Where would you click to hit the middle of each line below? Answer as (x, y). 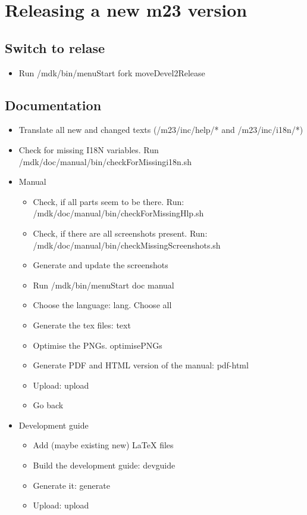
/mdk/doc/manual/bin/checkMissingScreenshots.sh (127, 245)
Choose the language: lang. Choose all (102, 305)
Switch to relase (55, 47)
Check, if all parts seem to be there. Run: (109, 201)
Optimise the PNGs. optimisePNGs (98, 345)
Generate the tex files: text (82, 325)
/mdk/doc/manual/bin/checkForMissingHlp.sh (118, 213)
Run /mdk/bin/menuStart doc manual (104, 285)
